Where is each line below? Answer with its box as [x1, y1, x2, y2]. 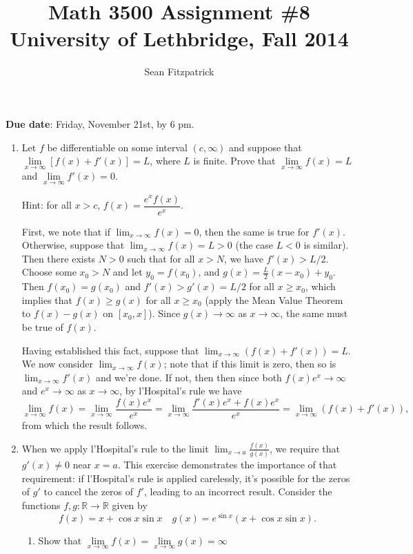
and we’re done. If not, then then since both [95, 370, 282, 384]
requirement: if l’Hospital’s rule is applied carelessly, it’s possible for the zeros [21, 470, 350, 485]
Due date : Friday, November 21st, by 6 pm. [6, 116, 194, 131]
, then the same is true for [199, 224, 310, 238]
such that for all [127, 251, 195, 265]
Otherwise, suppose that [21, 238, 125, 252]
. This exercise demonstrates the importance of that [117, 457, 337, 472]
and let [112, 265, 143, 279]
